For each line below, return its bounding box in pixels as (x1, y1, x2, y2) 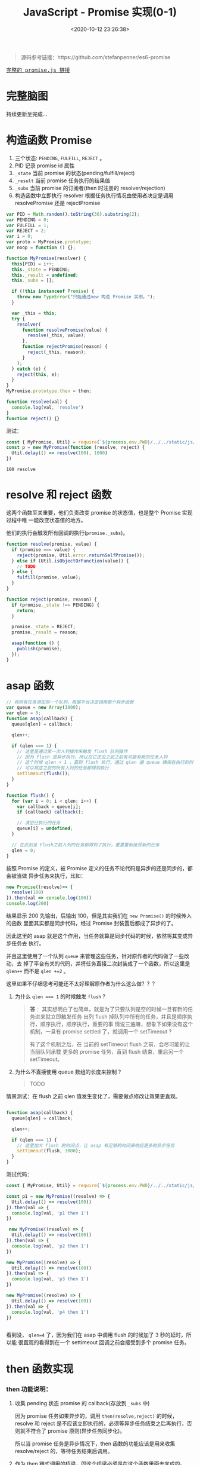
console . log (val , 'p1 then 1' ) (11, 1210, 89, 1216)
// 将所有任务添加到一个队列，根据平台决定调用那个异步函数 (6, 699, 134, 705)
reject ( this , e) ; (17, 371, 60, 377)
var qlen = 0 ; (6, 710, 42, 716)
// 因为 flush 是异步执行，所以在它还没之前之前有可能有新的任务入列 (17, 754, 168, 760)
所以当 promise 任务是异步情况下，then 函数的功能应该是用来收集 (14, 1440, 176, 1447)
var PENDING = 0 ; (6, 216, 49, 223)
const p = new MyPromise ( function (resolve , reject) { (6, 445, 145, 451)
